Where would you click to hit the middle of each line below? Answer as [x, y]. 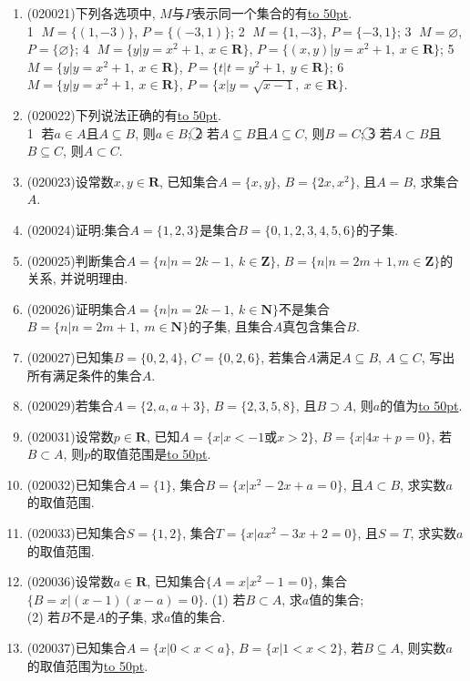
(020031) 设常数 [70, 436]
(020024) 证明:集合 [78, 229]
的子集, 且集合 [231, 326]
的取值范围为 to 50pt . [87, 665]
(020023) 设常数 [70, 181]
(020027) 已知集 [70, 356]
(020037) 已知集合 [77, 648]
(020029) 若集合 [70, 406]
